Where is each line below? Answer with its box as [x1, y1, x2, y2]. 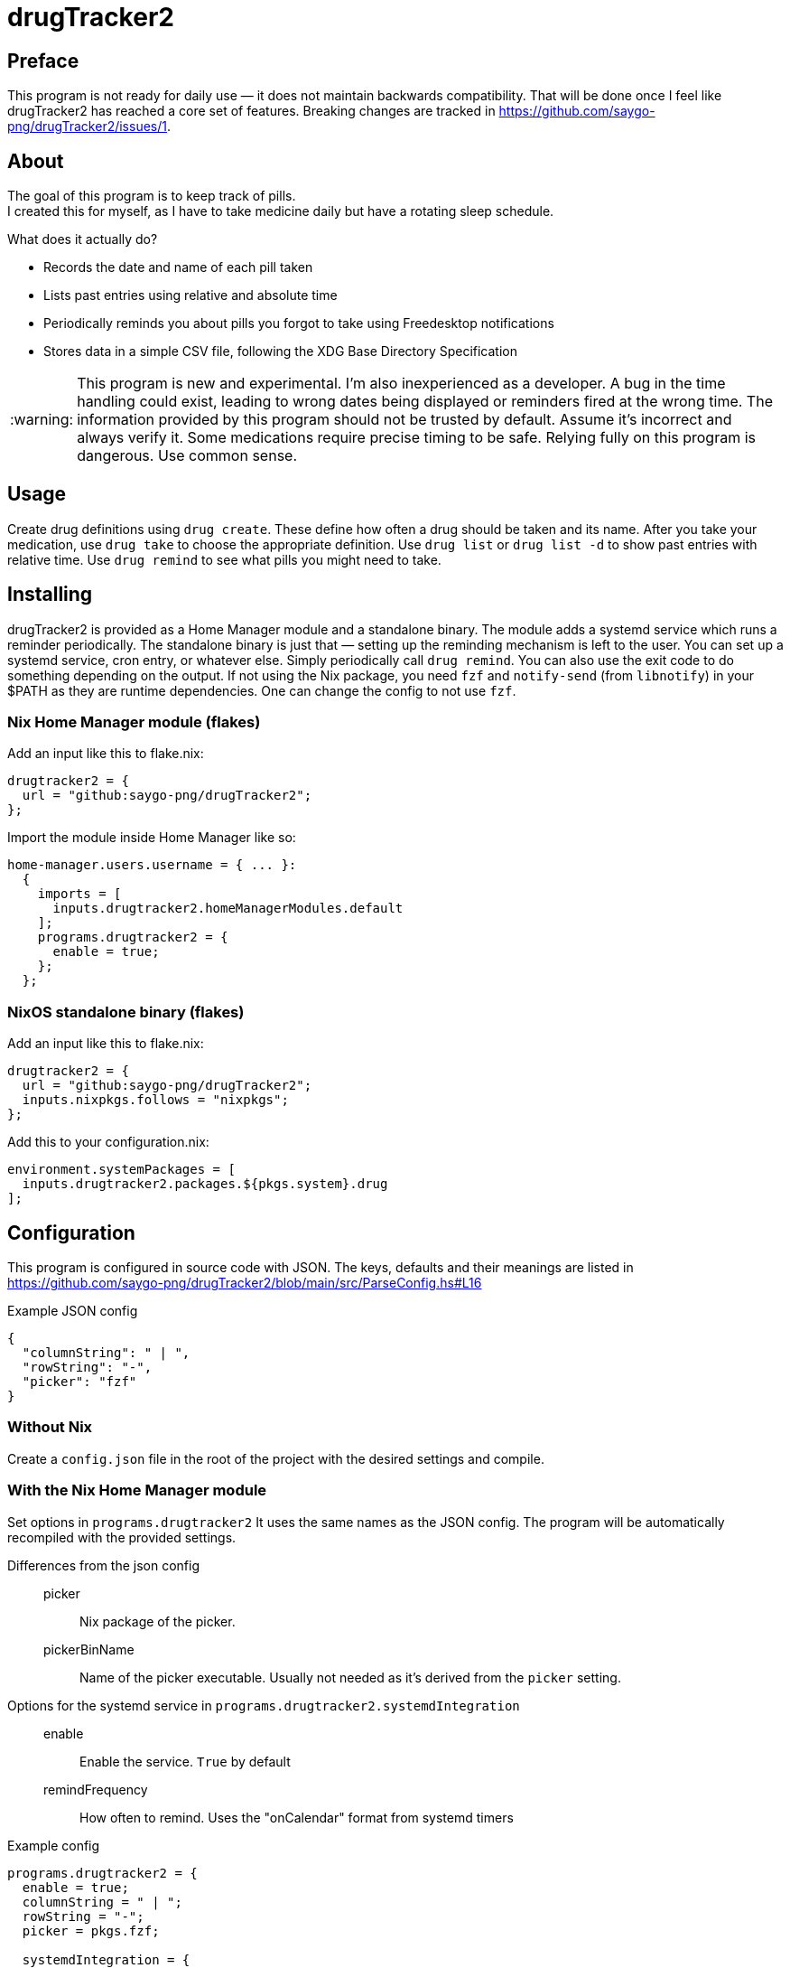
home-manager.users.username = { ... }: [7, 857, 297, 873]
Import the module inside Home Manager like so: [7, 829, 296, 846]
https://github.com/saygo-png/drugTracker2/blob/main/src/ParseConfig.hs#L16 [7, 1275, 482, 1291]
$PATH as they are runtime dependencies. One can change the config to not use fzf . [7, 682, 516, 698]
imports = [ [37, 886, 122, 902]
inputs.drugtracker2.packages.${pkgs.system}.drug [22, 1176, 388, 1192]
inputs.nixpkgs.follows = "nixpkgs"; [22, 1092, 289, 1108]
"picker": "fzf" [22, 1374, 137, 1390]
